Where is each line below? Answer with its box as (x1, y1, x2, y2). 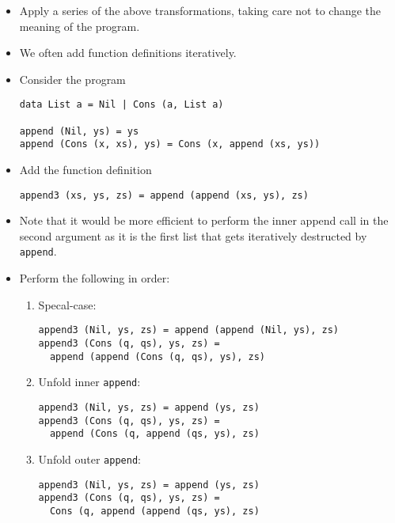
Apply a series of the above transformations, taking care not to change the (19, 2, 382, 18)
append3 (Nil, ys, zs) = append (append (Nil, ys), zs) (38, 324, 340, 336)
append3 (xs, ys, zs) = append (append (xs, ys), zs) (19, 189, 309, 201)
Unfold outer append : (38, 450, 141, 467)
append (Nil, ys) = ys (19, 125, 139, 137)
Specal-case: (38, 296, 97, 313)
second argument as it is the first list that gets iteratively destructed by (19, 227, 367, 244)
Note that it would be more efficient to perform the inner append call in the (19, 212, 389, 229)
